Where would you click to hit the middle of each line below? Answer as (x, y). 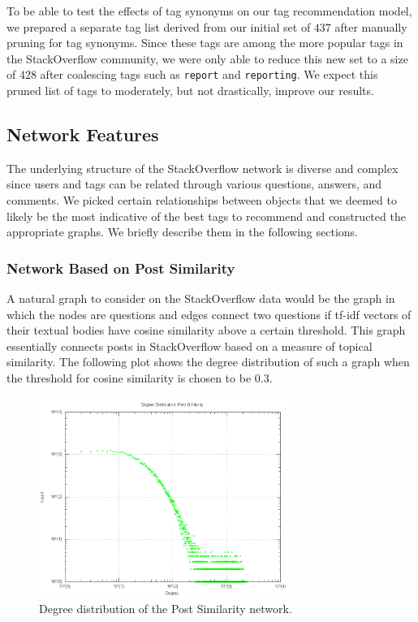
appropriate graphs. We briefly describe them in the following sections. (182, 232)
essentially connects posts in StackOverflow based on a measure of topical (190, 346)
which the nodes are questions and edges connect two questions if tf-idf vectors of (209, 314)
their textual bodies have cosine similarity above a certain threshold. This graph (206, 330)
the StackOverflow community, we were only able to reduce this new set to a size (207, 58)
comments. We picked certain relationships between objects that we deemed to (202, 200)
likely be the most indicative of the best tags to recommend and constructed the (206, 216)
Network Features (83, 134)
